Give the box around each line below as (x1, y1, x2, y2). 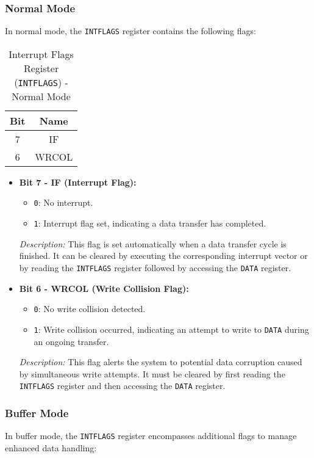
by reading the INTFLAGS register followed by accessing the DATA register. (19, 261, 291, 274)
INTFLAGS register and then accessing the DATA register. (19, 379, 226, 392)
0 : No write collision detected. (34, 302, 146, 315)
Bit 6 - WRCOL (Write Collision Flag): (19, 282, 189, 294)
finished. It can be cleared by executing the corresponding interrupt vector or (19, 249, 308, 262)
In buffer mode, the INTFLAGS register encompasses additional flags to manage (5, 429, 297, 442)
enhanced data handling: (5, 441, 97, 454)
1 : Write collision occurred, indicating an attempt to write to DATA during (34, 322, 309, 335)
